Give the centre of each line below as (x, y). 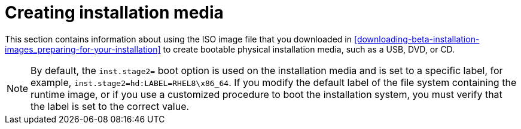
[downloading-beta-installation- (417, 39)
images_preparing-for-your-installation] (83, 49)
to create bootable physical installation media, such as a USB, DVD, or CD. (309, 49)
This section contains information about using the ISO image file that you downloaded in (178, 39)
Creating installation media (114, 13)
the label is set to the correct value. (110, 106)
